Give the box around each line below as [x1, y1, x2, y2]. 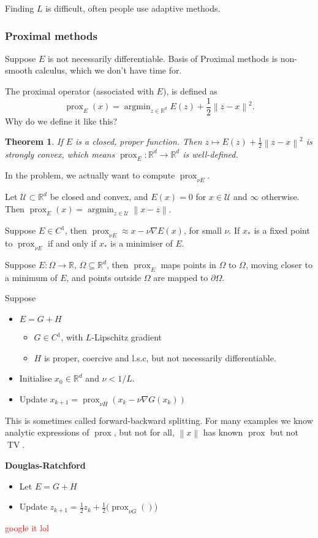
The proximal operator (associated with [5, 85, 154, 97]
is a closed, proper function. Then [75, 135, 202, 148]
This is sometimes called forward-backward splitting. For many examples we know [5, 413, 313, 426]
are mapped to [153, 271, 208, 283]
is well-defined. [183, 147, 238, 160]
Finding [5, 2, 34, 14]
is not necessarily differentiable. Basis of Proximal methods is [47, 52, 278, 64]
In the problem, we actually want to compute [5, 169, 175, 182]
